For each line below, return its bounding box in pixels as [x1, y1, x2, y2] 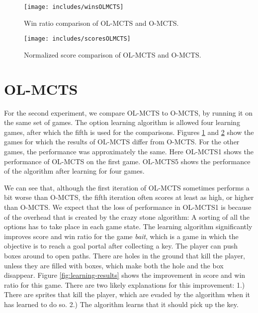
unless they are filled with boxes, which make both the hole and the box [4, 260, 224, 270]
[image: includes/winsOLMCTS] [24, 3, 124, 10]
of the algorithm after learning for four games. [4, 166, 145, 176]
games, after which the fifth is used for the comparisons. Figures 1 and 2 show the [4, 126, 254, 137]
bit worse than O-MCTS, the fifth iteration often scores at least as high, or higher [4, 192, 254, 202]
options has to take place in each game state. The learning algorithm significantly [4, 221, 253, 232]
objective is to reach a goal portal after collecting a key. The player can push [4, 241, 238, 251]
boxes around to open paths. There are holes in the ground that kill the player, [4, 250, 246, 260]
